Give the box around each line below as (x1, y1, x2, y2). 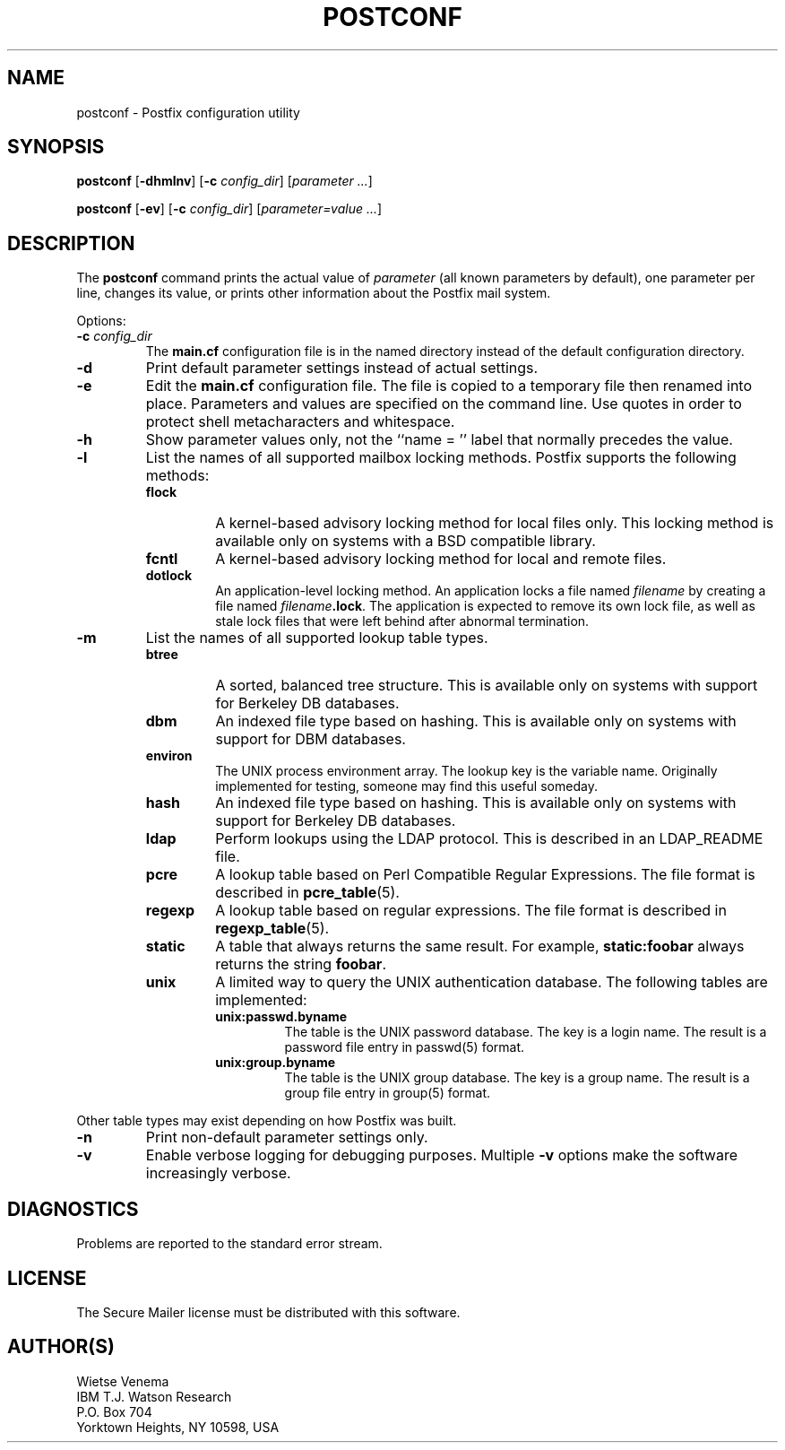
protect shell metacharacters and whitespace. (145, 412, 455, 431)
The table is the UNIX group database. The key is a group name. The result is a (284, 1070, 750, 1086)
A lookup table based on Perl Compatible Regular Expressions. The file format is (215, 865, 755, 884)
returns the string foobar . (215, 955, 386, 974)
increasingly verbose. (145, 1164, 291, 1183)
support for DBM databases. (215, 730, 406, 749)
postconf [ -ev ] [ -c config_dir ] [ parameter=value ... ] (76, 201, 383, 217)
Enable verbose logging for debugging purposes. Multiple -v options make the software (145, 1146, 738, 1165)
